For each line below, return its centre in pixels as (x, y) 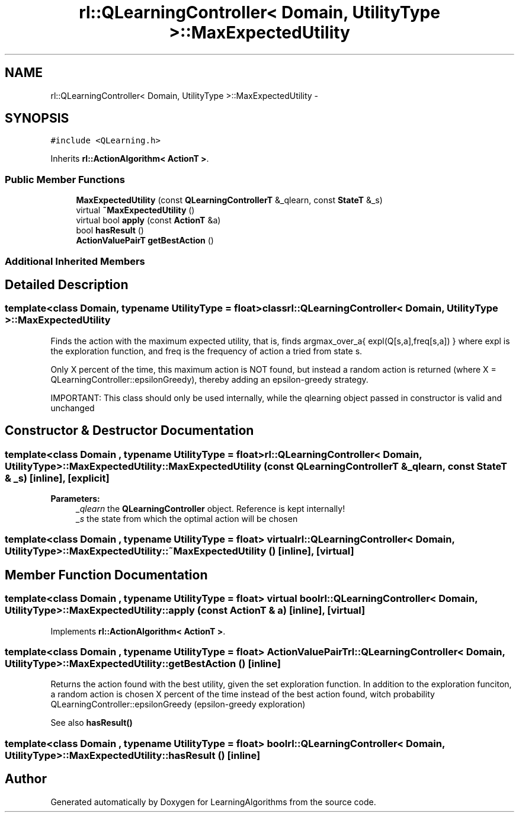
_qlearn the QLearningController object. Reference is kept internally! (211, 509)
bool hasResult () (110, 230)
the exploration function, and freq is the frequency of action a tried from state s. (206, 351)
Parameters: (75, 499)
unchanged (73, 408)
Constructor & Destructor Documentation (129, 431)
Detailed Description (67, 284)
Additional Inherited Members (75, 261)
